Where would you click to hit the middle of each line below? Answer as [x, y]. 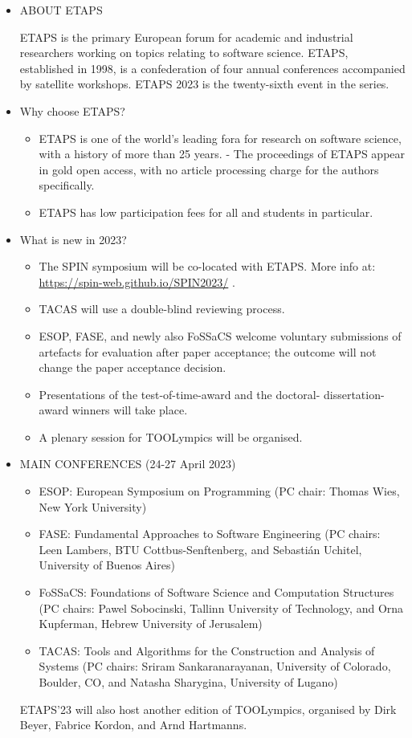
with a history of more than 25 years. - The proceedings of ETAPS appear [222, 154]
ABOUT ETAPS [61, 10]
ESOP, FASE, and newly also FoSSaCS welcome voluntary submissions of [220, 335]
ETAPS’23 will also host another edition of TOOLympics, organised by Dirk [208, 709]
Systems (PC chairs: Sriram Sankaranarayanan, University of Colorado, [215, 666]
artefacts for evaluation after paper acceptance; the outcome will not [208, 351]
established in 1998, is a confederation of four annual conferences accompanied [212, 68]
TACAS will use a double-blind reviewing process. [162, 309]
